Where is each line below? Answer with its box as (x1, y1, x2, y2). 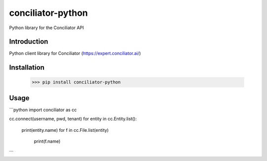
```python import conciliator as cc (9, 107, 77, 113)
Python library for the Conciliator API (9, 25, 84, 31)
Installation (9, 63, 44, 72)
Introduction (9, 38, 48, 46)
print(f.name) (34, 138, 61, 144)
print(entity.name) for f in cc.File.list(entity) (21, 127, 109, 133)
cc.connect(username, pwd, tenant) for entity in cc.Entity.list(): (9, 116, 137, 122)
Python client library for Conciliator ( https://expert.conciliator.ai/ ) (9, 50, 141, 56)
